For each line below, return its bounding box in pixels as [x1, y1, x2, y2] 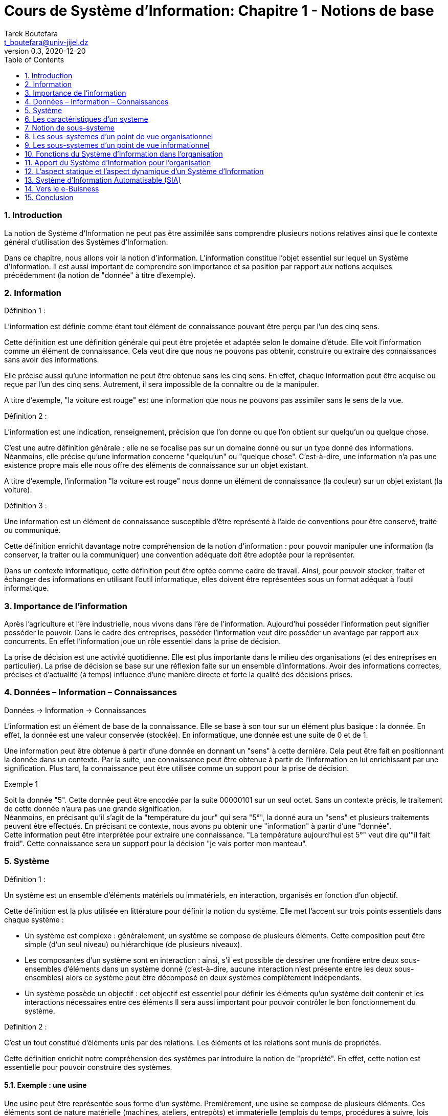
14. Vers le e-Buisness [25, 184, 99, 193]
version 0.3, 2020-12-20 [4, 46, 86, 55]
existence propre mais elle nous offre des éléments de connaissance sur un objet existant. [4, 461, 308, 470]
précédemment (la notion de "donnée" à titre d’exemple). [4, 270, 196, 280]
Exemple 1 [4, 779, 38, 788]
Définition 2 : [4, 412, 47, 421]
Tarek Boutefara [4, 29, 58, 38]
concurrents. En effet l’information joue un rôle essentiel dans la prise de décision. [4, 637, 281, 646]
